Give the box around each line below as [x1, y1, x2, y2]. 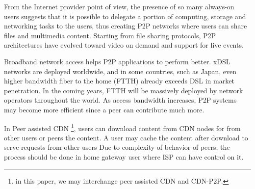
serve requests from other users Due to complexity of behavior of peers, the [4, 142, 230, 152]
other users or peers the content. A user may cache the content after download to [4, 132, 248, 142]
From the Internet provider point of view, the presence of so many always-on [4, 1, 234, 11]
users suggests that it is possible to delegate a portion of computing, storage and [4, 11, 246, 21]
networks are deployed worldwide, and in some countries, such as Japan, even [4, 66, 236, 76]
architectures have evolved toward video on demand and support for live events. [4, 40, 244, 50]
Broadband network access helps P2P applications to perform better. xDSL [4, 56, 230, 66]
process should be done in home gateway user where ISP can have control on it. [4, 151, 244, 162]
